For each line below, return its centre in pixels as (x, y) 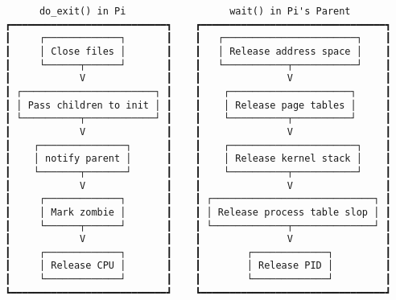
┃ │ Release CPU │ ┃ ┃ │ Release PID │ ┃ (198, 266)
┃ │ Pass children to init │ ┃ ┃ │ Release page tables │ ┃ (198, 105)
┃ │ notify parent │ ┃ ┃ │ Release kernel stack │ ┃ (198, 159)
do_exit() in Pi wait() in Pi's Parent (195, 11)
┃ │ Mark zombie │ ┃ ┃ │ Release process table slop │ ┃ (198, 212)
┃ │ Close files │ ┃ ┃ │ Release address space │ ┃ (198, 51)
